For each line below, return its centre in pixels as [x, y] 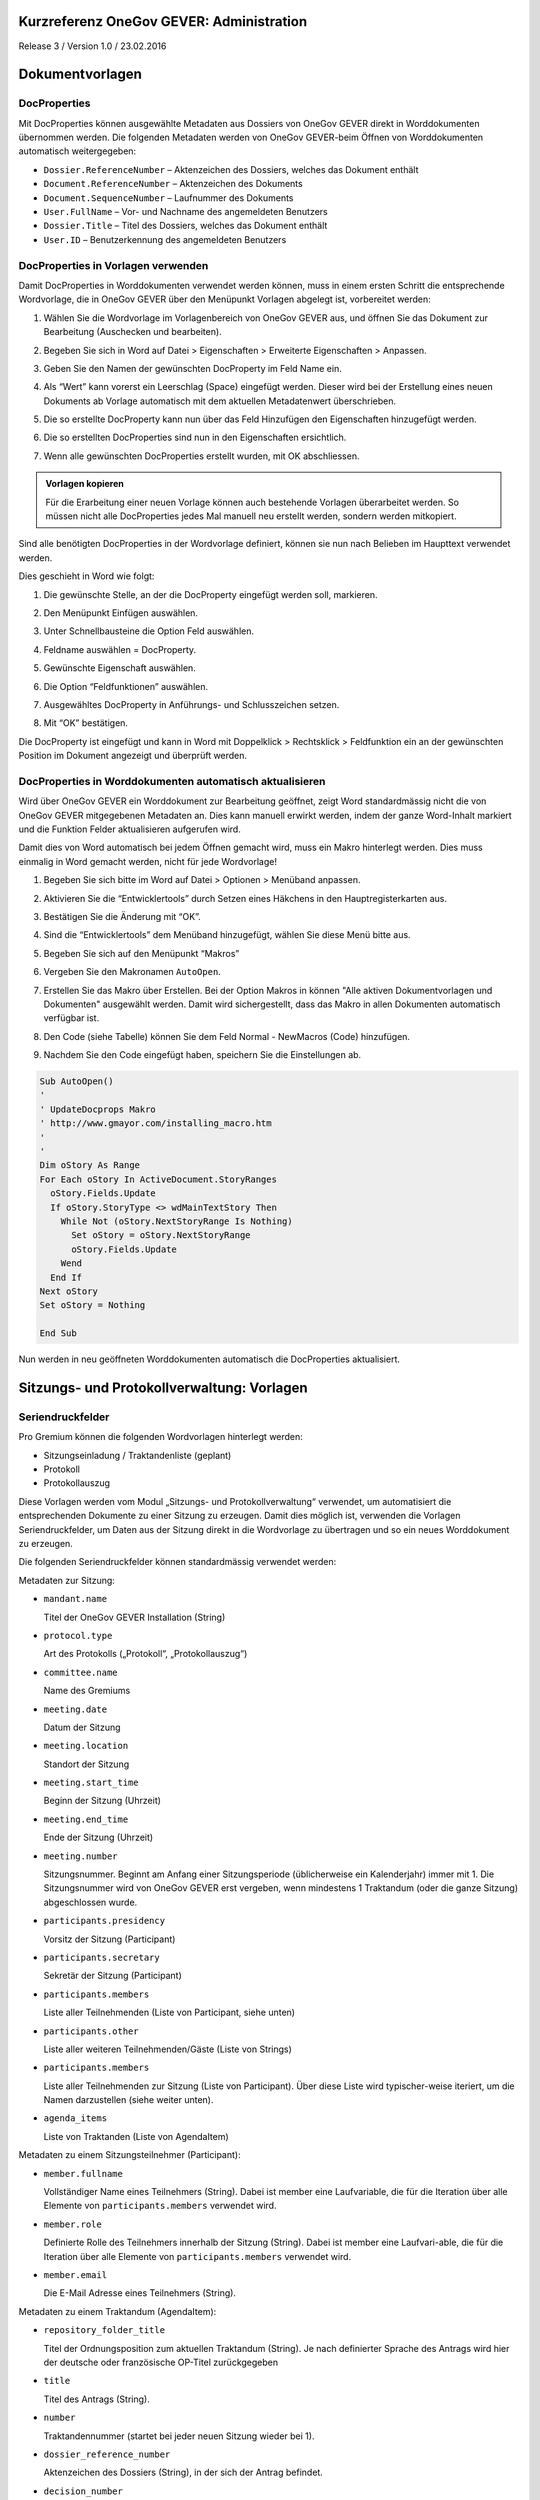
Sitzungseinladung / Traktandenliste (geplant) [137, 1455]
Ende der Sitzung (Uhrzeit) [98, 1837]
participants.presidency [104, 1921]
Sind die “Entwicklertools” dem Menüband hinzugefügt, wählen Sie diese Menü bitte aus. [227, 935]
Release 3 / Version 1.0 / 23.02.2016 [92, 46]
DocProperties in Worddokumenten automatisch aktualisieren [172, 781]
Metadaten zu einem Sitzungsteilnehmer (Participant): [129, 2155]
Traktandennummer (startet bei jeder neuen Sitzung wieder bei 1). [179, 2436]
